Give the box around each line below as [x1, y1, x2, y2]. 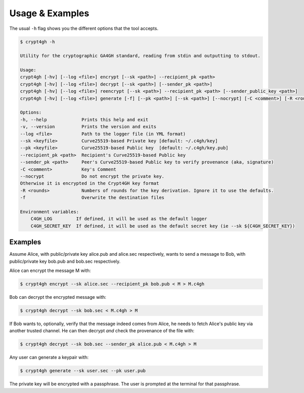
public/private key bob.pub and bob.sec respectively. [9, 258, 121, 264]
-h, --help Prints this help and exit [20, 116, 149, 123]
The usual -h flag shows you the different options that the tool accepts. [9, 25, 159, 31]
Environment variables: [20, 209, 80, 215]
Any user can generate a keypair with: [9, 355, 89, 361]
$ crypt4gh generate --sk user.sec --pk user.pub [20, 368, 146, 374]
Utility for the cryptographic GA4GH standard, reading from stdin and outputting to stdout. [20, 53, 261, 59]
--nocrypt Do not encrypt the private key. [20, 173, 165, 179]
